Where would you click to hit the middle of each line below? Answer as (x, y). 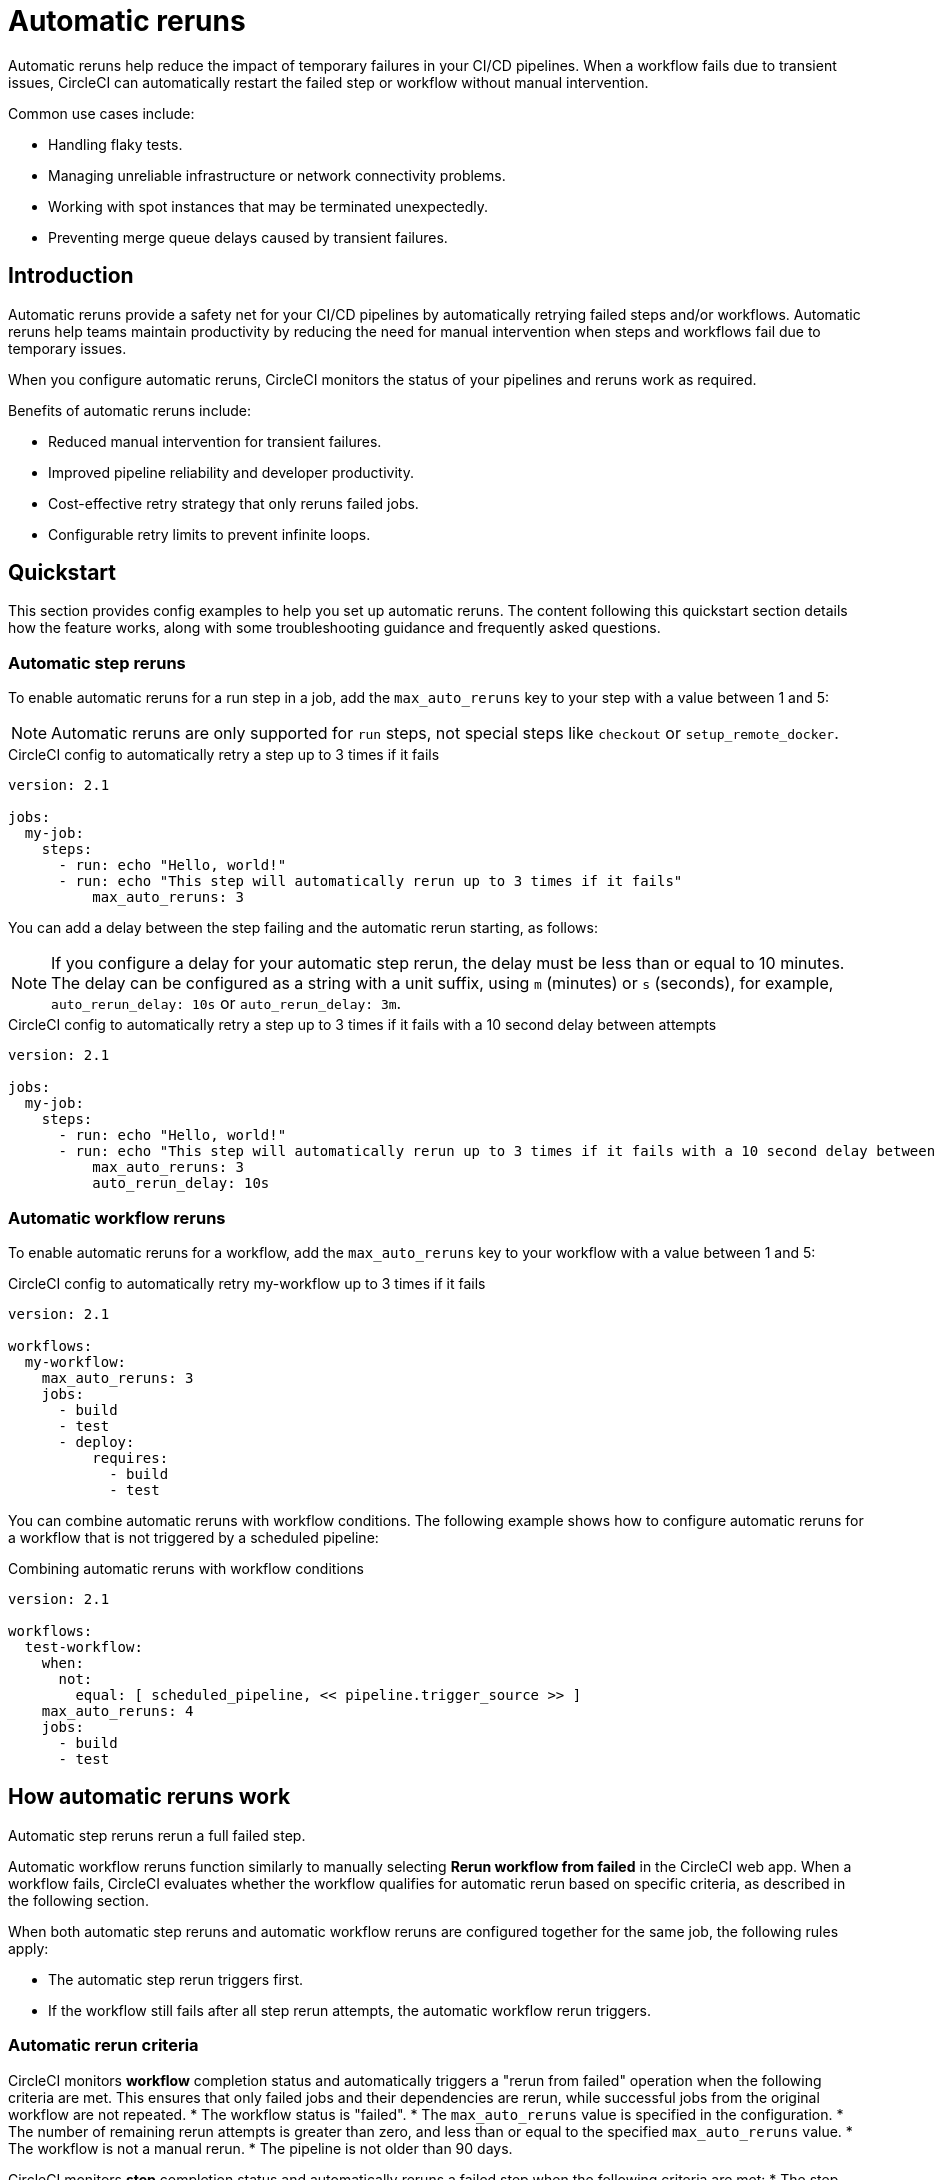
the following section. (78, 1900)
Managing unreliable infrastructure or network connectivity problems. (277, 175)
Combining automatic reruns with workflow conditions (186, 1568)
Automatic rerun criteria (103, 2045)
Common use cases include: (101, 113)
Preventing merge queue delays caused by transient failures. (248, 237)
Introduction (71, 276)
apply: (28, 1948)
